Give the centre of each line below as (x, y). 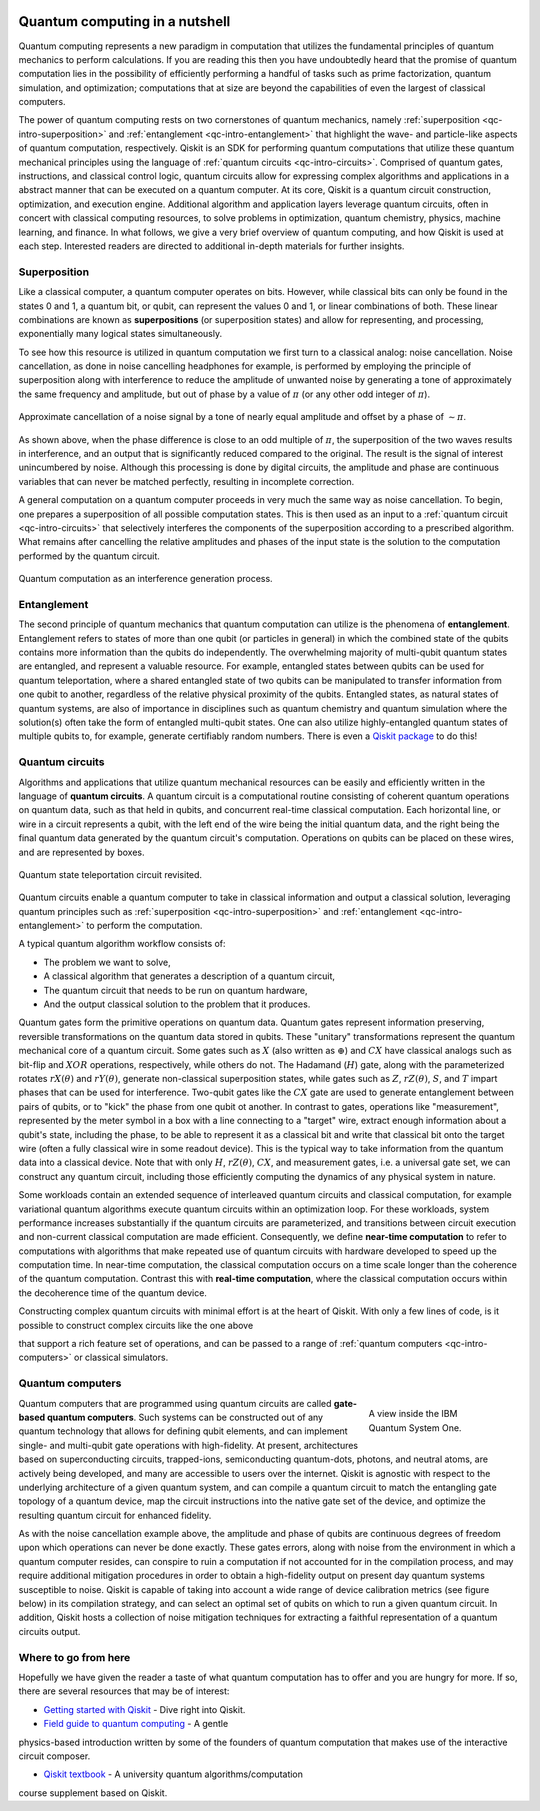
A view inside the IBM (413, 1414)
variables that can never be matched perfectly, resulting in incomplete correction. (186, 481)
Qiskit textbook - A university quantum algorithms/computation (173, 1774)
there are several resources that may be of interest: (124, 1691)
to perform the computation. (144, 926)
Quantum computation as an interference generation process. (146, 579)
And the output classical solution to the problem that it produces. (177, 1004)
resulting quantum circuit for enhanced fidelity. (115, 1515)
